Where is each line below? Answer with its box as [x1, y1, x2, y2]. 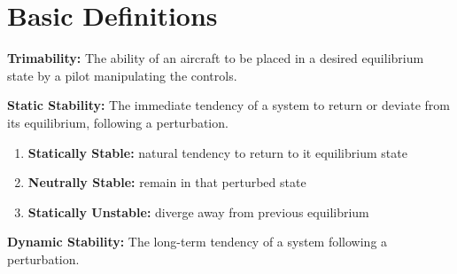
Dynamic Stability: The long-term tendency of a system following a [7, 232, 388, 251]
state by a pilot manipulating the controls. [7, 66, 237, 84]
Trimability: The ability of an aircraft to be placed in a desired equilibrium [7, 49, 424, 67]
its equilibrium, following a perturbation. [7, 113, 228, 131]
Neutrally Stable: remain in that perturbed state [27, 173, 306, 192]
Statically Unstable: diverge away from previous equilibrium [27, 202, 369, 221]
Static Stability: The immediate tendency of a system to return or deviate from [7, 96, 450, 114]
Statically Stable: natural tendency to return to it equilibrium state [27, 143, 407, 161]
